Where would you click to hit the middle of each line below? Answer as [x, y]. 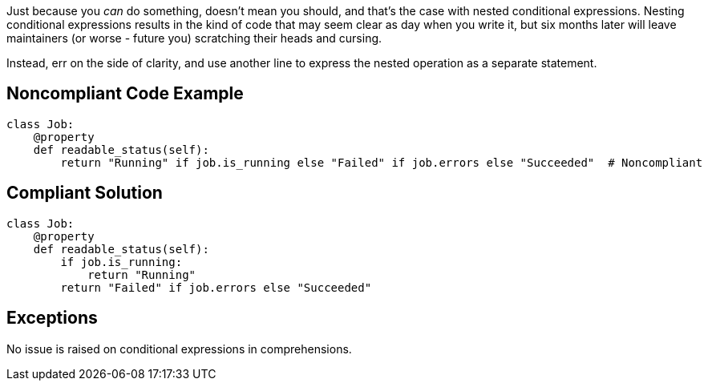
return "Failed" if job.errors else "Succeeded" [216, 287]
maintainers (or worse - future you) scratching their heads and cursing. [194, 38]
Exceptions [52, 318]
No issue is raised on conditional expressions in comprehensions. [179, 349]
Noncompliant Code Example [125, 94]
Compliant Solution [85, 193]
